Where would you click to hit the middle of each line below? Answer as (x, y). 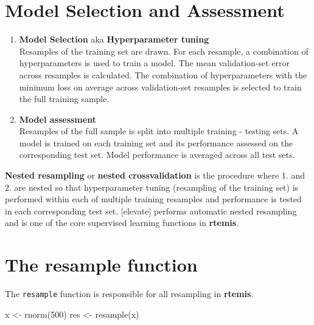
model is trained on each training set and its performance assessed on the (156, 142)
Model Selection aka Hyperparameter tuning (114, 39)
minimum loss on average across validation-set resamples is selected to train (160, 87)
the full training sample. (64, 99)
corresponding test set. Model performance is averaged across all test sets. (157, 155)
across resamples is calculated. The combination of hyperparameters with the (163, 74)
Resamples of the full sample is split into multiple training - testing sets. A (159, 131)
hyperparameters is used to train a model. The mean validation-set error (155, 63)
